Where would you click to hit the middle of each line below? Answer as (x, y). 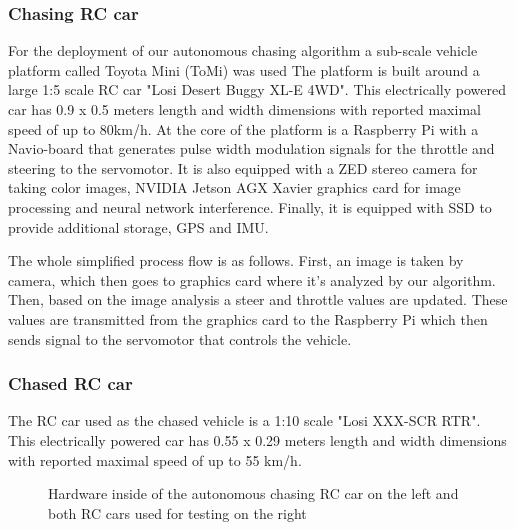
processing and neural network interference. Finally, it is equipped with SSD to (250, 206)
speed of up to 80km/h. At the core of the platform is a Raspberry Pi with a (243, 128)
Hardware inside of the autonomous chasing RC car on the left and (253, 493)
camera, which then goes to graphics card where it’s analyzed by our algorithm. (252, 279)
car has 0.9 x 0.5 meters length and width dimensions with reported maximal (244, 109)
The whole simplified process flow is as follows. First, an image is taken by (236, 260)
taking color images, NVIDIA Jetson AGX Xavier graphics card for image (234, 187)
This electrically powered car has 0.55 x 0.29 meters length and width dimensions (257, 439)
